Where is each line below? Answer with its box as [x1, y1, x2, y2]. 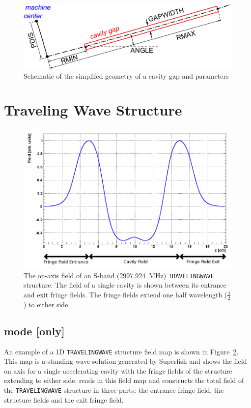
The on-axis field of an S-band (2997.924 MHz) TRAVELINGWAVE [24, 270, 214, 280]
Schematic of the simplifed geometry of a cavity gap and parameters [24, 71, 229, 81]
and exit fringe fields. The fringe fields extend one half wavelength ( [24, 289, 227, 299]
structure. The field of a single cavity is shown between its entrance [24, 280, 226, 290]
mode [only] [4, 323, 65, 338]
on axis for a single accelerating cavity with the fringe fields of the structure [4, 365, 232, 376]
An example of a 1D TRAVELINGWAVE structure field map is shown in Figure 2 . [4, 346, 239, 356]
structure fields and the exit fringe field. [4, 394, 124, 405]
